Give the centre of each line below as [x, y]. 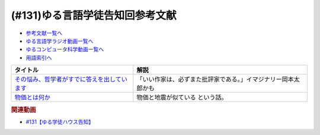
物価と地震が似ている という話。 [182, 97]
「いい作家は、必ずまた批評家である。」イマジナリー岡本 [215, 80]
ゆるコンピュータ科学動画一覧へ [65, 50]
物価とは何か [32, 97]
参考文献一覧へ [44, 33]
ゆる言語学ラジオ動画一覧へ [60, 41]
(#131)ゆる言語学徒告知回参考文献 [94, 15]
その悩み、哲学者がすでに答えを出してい [71, 80]
